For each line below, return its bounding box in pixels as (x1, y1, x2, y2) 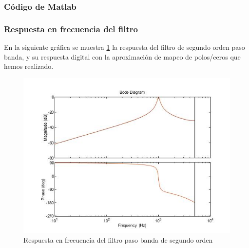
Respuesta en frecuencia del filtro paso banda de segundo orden (23, 235, 213, 245)
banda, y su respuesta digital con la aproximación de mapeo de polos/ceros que (4, 51, 241, 62)
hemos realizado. (4, 61, 54, 71)
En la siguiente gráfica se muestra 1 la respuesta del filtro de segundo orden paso (4, 42, 245, 52)
